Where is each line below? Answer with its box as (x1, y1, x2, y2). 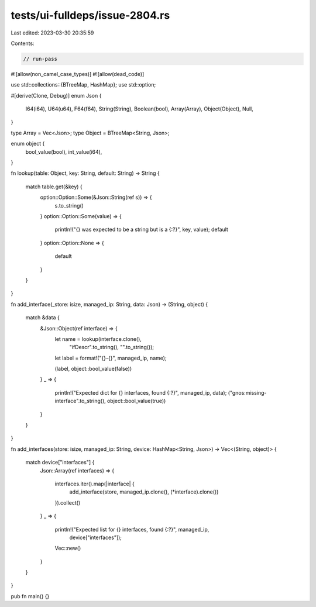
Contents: (11, 40, 35, 47)
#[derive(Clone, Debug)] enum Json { (11, 92, 102, 99)
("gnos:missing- (228, 389, 267, 396)
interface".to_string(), (54, 398, 107, 405)
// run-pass (23, 56, 58, 62)
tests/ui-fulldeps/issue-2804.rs (11, 9, 170, 22)
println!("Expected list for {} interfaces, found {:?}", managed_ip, (54, 526, 209, 533)
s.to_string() (54, 202, 84, 209)
